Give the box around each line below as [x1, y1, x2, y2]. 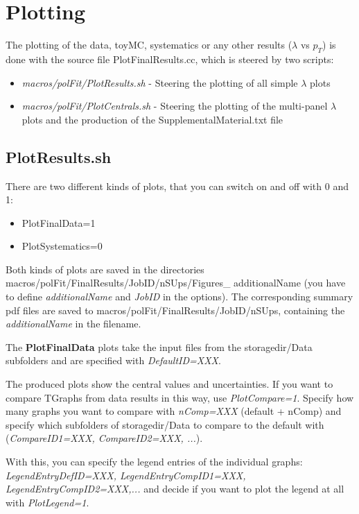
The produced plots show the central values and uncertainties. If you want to [6, 377, 333, 391]
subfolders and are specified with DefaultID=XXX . [6, 353, 221, 368]
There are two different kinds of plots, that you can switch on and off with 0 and [6, 178, 349, 193]
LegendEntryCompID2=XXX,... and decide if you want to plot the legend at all [6, 481, 344, 496]
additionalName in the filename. [6, 316, 141, 331]
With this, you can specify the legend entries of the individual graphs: [6, 454, 303, 468]
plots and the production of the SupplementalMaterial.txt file [21, 112, 283, 126]
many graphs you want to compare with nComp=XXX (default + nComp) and [6, 404, 342, 418]
